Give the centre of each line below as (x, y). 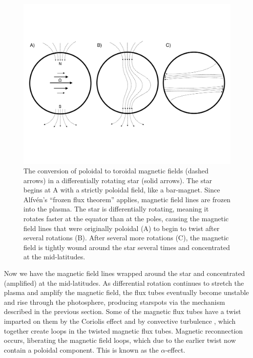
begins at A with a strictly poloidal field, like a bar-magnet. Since (122, 190)
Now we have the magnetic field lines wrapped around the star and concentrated (125, 273)
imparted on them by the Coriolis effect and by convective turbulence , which (120, 321)
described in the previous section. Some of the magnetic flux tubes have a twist (123, 311)
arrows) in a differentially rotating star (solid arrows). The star (118, 180)
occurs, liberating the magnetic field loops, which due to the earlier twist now (120, 340)
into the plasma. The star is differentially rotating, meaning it (116, 209)
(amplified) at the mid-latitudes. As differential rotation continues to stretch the (124, 283)
